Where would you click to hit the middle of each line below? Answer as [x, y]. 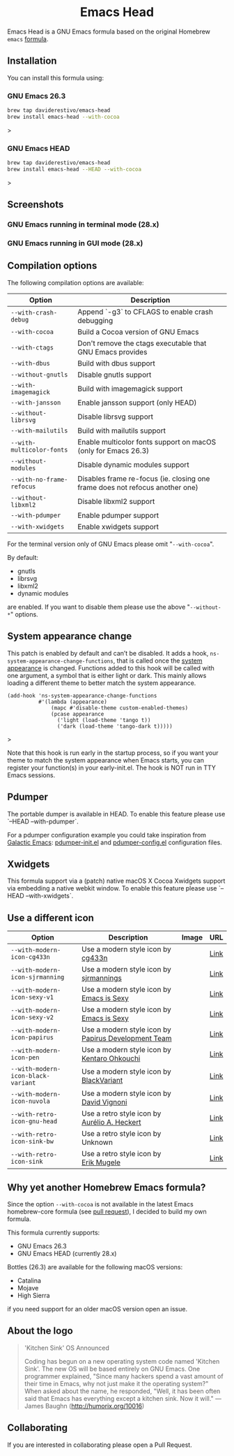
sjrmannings [101, 978]
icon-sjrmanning [38, 977]
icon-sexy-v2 [32, 1017]
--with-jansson [36, 402]
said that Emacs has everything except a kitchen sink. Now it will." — [123, 1398]
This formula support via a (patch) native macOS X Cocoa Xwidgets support [116, 881]
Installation [32, 61]
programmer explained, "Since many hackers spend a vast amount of [124, 1376]
